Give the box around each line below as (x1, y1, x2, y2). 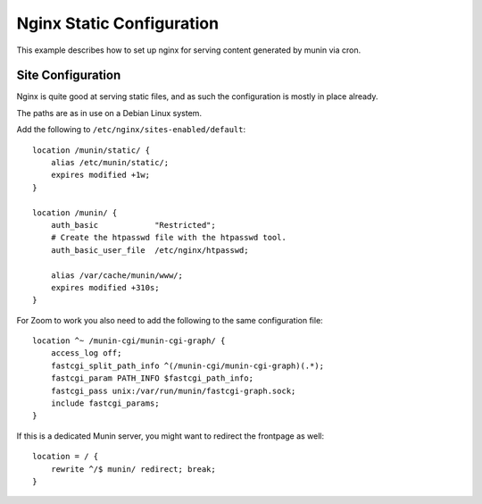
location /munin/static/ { (32, 145, 151, 155)
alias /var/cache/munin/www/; (50, 270, 183, 281)
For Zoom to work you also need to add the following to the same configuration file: (16, 315, 323, 325)
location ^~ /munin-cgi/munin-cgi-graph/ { (32, 336, 226, 346)
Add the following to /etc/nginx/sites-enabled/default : (16, 124, 245, 135)
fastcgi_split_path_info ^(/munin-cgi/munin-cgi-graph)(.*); (50, 360, 325, 371)
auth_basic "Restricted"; (50, 220, 216, 230)
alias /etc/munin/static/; (50, 157, 170, 168)
